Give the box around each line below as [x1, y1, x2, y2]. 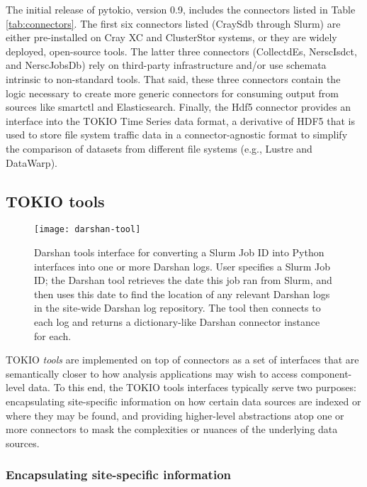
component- [300, 366, 352, 381]
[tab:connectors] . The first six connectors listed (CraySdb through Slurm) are [6, 16, 341, 31]
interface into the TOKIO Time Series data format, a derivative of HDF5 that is [6, 113, 356, 128]
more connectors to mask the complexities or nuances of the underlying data [6, 422, 338, 437]
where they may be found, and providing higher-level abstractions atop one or [6, 407, 344, 422]
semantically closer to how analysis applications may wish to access [6, 366, 298, 381]
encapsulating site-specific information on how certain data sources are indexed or [6, 393, 361, 408]
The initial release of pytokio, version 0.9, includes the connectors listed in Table [6, 2, 356, 16]
